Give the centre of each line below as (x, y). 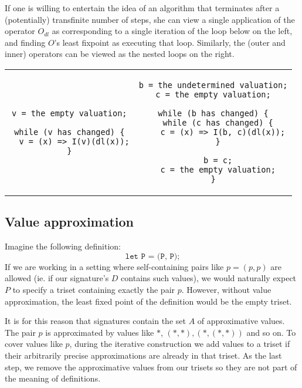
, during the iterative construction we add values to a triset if (180, 344)
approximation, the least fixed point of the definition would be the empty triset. (148, 301)
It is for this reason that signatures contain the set (95, 321)
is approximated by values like (100, 332)
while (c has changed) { (218, 122)
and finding (25, 42)
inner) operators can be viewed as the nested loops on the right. (120, 54)
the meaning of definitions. (53, 378)
